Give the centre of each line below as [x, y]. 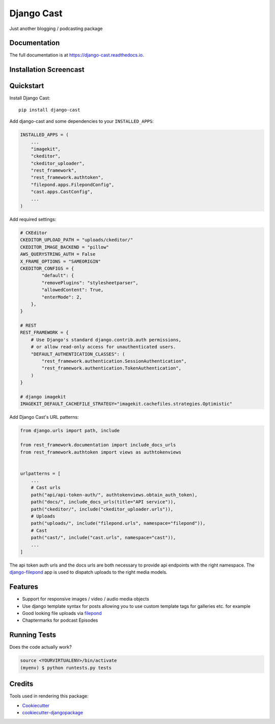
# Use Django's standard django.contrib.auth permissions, [106, 340]
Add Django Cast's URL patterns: [44, 417]
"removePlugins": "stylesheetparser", [90, 283]
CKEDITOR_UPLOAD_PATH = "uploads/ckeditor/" [77, 240]
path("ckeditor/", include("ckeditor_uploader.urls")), [102, 509]
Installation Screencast [47, 70]
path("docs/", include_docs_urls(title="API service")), [103, 502]
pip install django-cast [49, 110]
